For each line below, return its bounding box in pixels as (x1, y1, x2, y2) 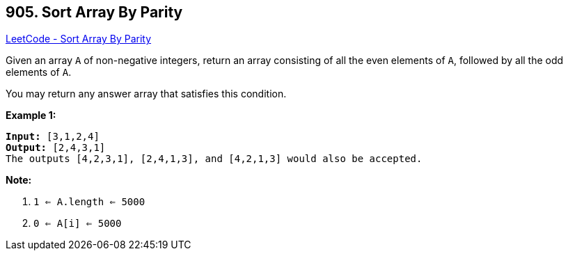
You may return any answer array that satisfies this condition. (6, 88, 287, 100)
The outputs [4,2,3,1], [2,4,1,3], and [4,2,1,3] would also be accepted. (6, 153, 423, 165)
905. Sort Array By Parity (6, 3, 183, 21)
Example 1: (6, 109, 56, 122)
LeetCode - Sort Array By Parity (6, 33, 152, 45)
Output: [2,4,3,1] (6, 142, 106, 154)
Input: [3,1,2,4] (6, 131, 100, 143)
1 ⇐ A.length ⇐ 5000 (33, 196, 145, 208)
